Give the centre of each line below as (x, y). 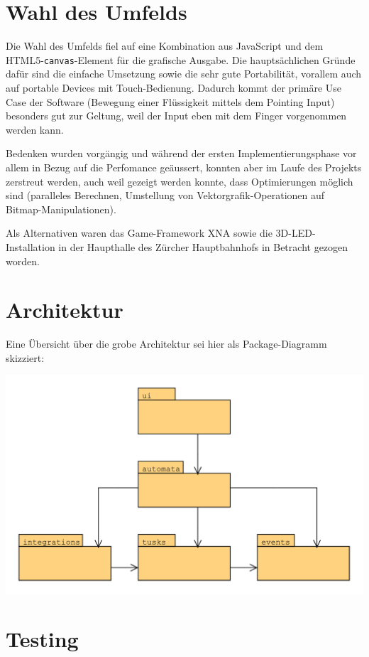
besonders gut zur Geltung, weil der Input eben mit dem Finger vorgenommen (176, 116)
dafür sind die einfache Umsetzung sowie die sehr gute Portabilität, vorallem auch (184, 74)
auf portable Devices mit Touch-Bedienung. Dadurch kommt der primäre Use (174, 87)
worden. (23, 261)
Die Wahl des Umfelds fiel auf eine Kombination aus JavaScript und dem (165, 46)
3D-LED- (296, 233)
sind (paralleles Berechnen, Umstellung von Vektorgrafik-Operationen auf (165, 195)
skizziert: (25, 357)
